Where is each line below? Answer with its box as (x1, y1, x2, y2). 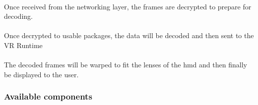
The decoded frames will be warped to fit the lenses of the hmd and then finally (4, 59, 247, 70)
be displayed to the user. (4, 69, 79, 79)
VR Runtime (4, 40, 43, 50)
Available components (4, 90, 92, 103)
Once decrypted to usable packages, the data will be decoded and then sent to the (4, 30, 254, 41)
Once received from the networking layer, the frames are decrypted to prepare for (4, 1, 252, 11)
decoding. (4, 11, 33, 21)
